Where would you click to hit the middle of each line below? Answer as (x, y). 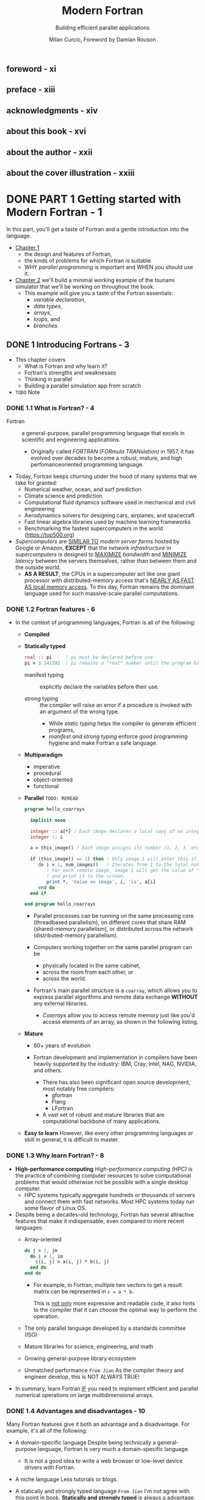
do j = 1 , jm (41, 1250)
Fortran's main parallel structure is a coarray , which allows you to (115, 991)
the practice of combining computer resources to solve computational (103, 1175)
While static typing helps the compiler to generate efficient (122, 723)
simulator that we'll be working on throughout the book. (85, 286)
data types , (48, 306)
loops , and (47, 319)
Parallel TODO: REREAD (51, 798)
